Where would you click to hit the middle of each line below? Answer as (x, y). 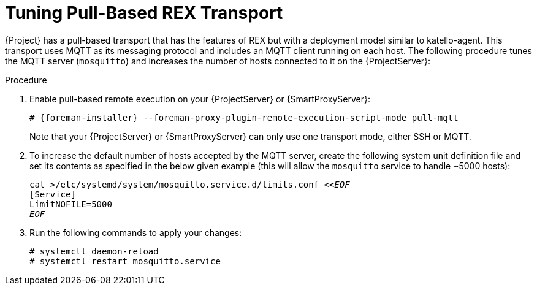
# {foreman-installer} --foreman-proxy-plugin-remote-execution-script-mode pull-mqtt (244, 117)
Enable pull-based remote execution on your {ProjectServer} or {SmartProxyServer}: (200, 99)
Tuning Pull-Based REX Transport (144, 13)
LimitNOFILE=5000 (71, 204)
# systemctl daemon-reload (94, 251)
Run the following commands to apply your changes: (136, 232)
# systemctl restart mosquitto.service (125, 261)
